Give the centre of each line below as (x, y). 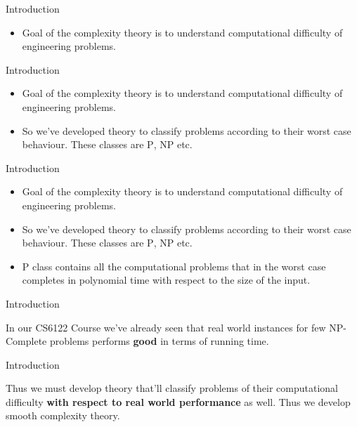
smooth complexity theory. (63, 415)
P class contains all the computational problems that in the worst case (174, 266)
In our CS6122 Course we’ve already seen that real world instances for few (166, 327)
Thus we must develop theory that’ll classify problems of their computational (172, 388)
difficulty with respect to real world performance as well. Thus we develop (178, 401)
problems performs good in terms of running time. (159, 341)
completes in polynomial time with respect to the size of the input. (166, 280)
